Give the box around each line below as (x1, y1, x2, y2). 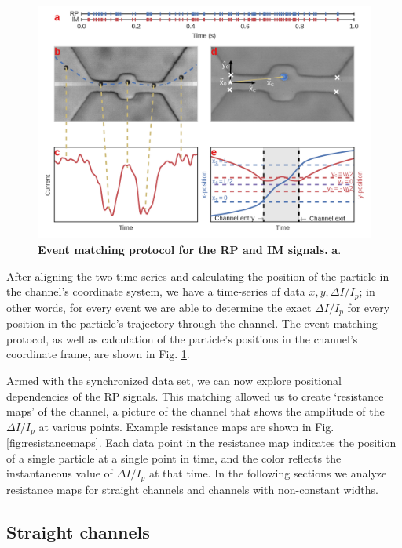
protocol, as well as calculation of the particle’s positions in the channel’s (6, 330, 358, 347)
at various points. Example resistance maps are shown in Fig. (38, 418, 334, 434)
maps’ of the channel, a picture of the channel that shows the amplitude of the (6, 403, 385, 419)
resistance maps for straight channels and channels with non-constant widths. (6, 481, 379, 497)
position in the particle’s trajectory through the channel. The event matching (6, 315, 378, 332)
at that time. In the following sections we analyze (148, 465, 387, 481)
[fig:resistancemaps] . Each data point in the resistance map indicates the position (6, 434, 397, 451)
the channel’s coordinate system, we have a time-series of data (6, 283, 305, 299)
